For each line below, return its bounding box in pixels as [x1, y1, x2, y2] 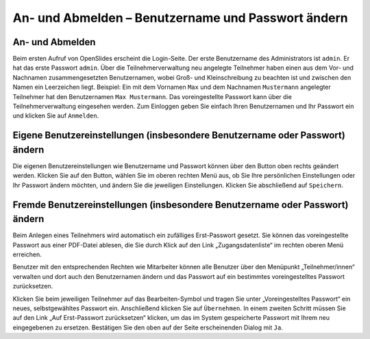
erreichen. [12, 250, 42, 258]
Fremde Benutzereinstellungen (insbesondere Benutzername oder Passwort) [12, 199, 349, 211]
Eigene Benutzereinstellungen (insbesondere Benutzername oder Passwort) [12, 130, 345, 141]
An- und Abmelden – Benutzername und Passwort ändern [12, 10, 349, 25]
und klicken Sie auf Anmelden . [12, 111, 99, 120]
